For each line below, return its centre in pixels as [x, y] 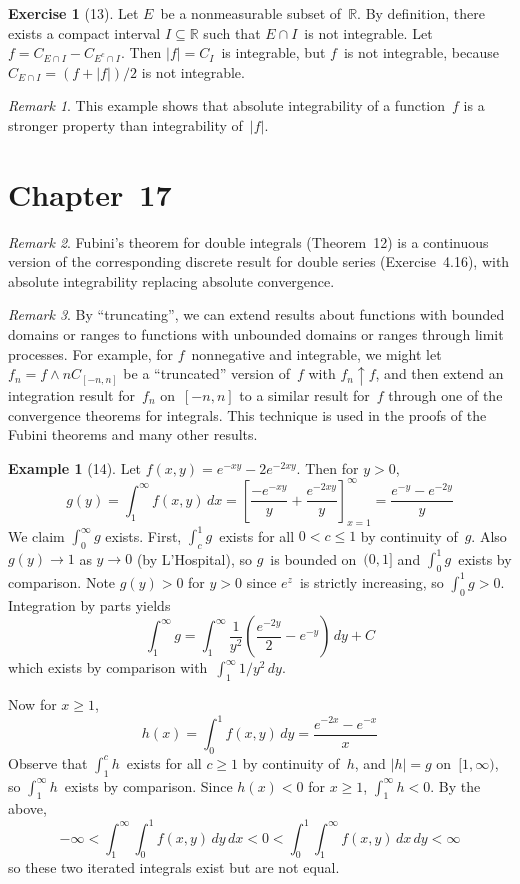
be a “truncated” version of [206, 373]
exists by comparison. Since [148, 785]
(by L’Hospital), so [194, 558]
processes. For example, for [91, 353]
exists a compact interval [84, 32]
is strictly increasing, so [371, 581]
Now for [32, 703]
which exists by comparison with [108, 667]
